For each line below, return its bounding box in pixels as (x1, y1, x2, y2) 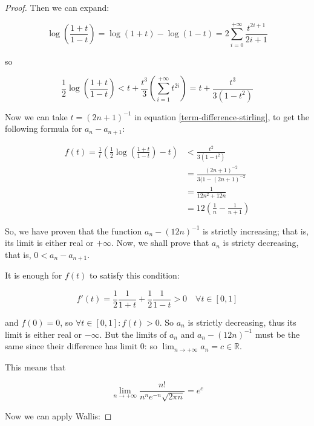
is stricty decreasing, (223, 236, 299, 249)
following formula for (5, 122, 82, 135)
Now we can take (5, 110, 68, 123)
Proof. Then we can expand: (5, 1, 110, 13)
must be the (255, 328, 300, 340)
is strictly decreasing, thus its (188, 316, 296, 329)
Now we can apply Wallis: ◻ (5, 409, 112, 422)
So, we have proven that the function (5, 224, 142, 237)
